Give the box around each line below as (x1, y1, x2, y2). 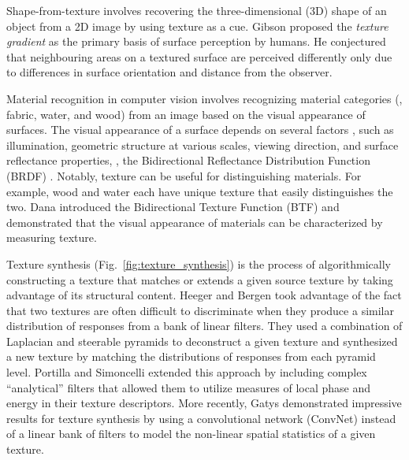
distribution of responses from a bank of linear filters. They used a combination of (6, 317, 403, 334)
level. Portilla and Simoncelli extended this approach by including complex (6, 364, 367, 380)
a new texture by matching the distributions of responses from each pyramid (6, 348, 376, 365)
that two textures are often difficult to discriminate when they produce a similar (6, 302, 394, 318)
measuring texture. (6, 229, 97, 246)
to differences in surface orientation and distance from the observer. (6, 64, 333, 80)
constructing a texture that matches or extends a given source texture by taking (6, 271, 393, 287)
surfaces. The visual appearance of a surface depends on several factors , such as (6, 121, 394, 138)
